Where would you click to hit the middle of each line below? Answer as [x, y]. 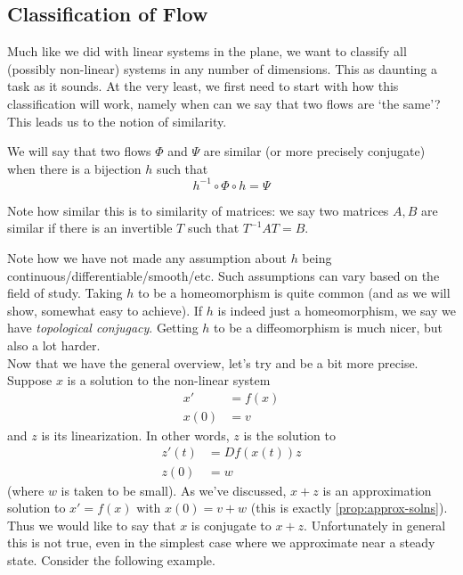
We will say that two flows [79, 151]
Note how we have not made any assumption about [147, 258]
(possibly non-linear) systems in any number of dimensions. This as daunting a [223, 68]
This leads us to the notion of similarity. [117, 121]
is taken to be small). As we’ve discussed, [174, 490]
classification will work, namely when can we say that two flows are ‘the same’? [224, 103]
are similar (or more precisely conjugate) [314, 151]
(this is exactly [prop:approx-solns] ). [349, 508]
